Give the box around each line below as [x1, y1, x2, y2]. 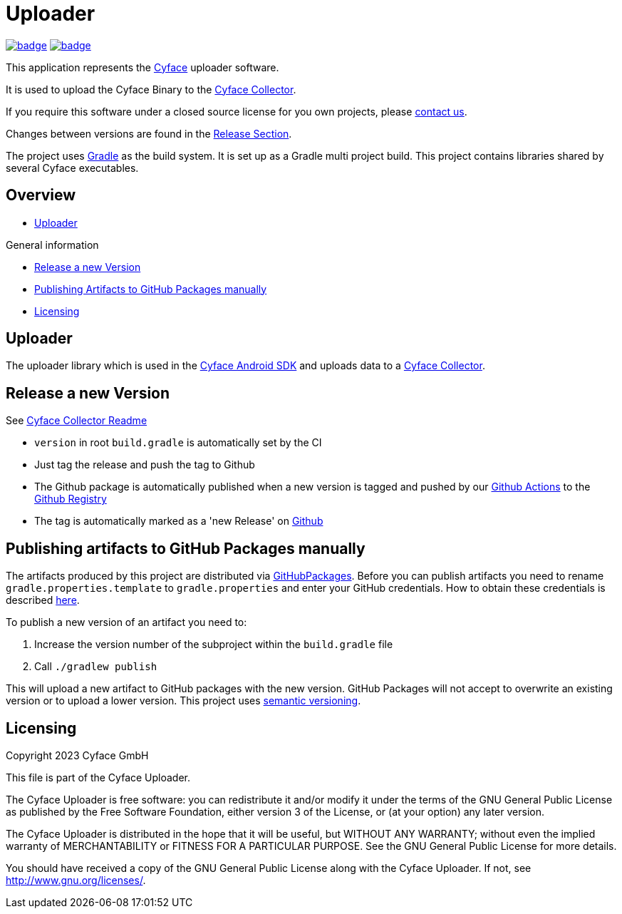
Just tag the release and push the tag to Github [34, 458, 255, 471]
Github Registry [34, 493, 107, 505]
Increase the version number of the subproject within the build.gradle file [34, 638, 393, 651]
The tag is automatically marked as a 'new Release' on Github [34, 515, 323, 528]
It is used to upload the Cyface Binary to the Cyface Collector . [6, 83, 296, 96]
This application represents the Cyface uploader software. [6, 61, 279, 73]
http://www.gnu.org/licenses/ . [6, 873, 146, 886]
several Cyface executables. [6, 161, 139, 174]
